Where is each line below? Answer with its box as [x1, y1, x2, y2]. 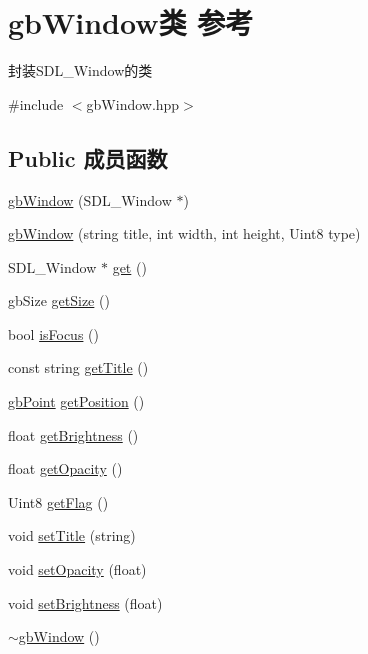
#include [8, 93, 64, 114]
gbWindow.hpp [86, 93, 180, 114]
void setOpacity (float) [8, 559, 147, 580]
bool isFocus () [8, 323, 99, 344]
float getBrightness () [8, 424, 139, 445]
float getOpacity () [8, 458, 123, 479]
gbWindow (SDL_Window [8, 189, 172, 210]
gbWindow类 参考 [8, 2, 254, 43]
